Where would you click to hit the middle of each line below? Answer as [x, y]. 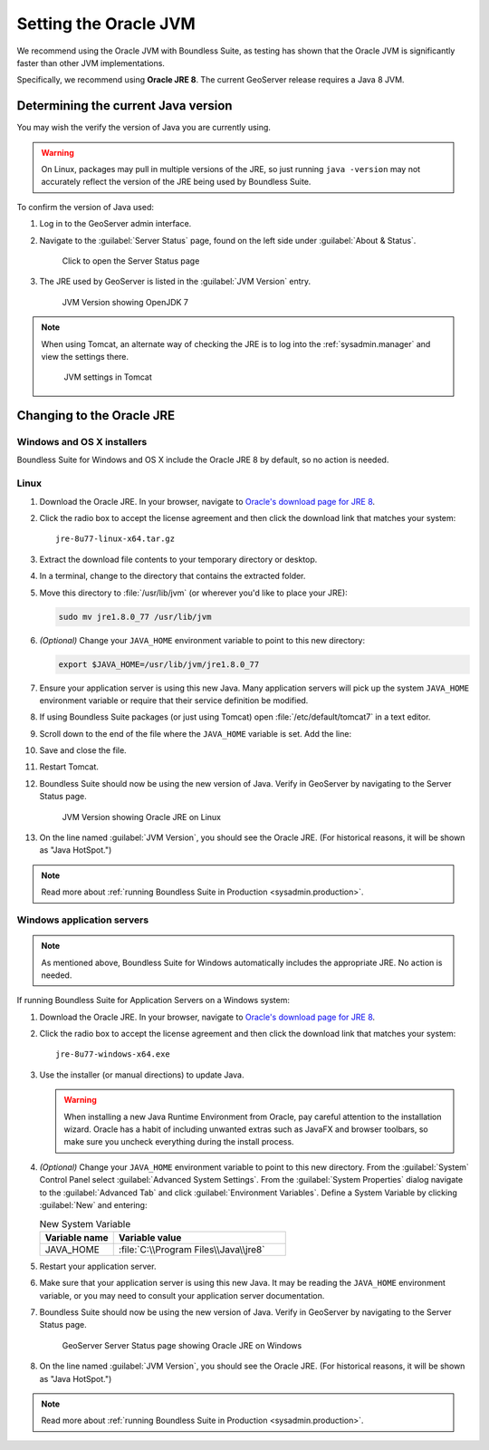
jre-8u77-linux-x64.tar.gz [115, 539]
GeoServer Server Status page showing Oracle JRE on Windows [182, 1345]
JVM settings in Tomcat [108, 377]
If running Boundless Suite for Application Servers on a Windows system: [153, 1000]
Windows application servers [83, 920]
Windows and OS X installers [82, 442]
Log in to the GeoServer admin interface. [115, 224]
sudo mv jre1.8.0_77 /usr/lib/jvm [135, 617]
